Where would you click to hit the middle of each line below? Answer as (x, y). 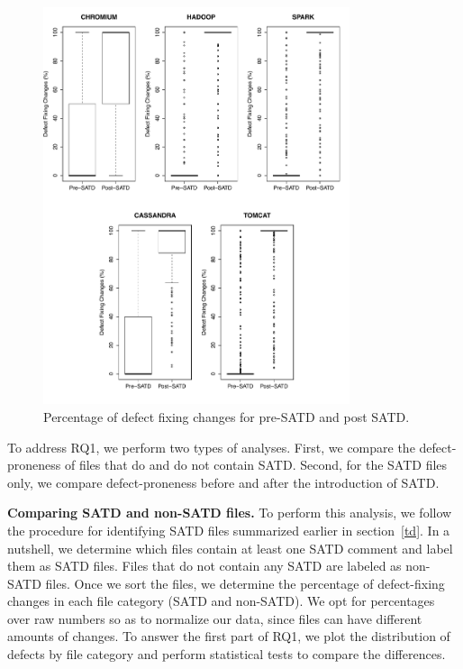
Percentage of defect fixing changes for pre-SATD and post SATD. (227, 416)
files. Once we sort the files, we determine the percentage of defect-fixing (245, 583)
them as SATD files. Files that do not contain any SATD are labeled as (204, 566)
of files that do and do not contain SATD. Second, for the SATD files (256, 465)
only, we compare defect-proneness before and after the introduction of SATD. (223, 482)
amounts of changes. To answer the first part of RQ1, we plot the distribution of (229, 636)
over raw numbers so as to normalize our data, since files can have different (215, 618)
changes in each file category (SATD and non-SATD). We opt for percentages (221, 601)
